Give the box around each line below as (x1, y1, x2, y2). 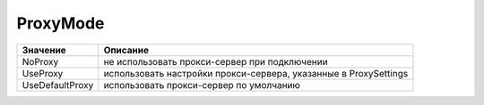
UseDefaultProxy (22, 78, 94, 91)
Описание (103, 44, 150, 56)
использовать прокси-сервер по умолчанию (103, 78, 300, 91)
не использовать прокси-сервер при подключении (103, 55, 328, 68)
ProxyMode (16, 13, 105, 33)
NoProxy (22, 55, 59, 68)
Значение (22, 44, 66, 56)
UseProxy (22, 67, 64, 79)
